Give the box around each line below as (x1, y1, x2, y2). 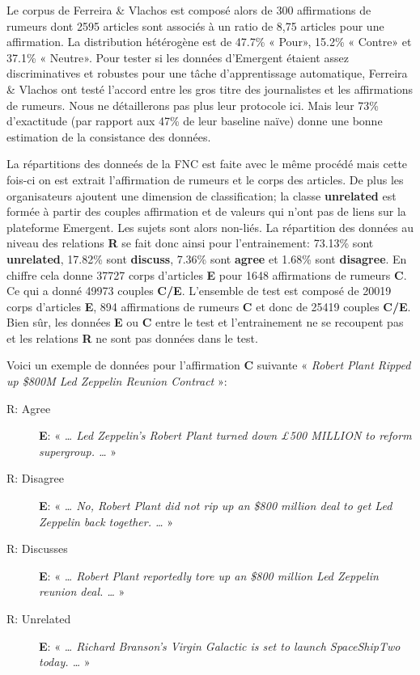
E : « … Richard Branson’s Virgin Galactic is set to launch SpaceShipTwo (39, 637, 401, 654)
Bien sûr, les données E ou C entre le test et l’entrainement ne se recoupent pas (6, 314, 404, 331)
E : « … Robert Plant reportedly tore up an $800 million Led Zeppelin (39, 567, 379, 584)
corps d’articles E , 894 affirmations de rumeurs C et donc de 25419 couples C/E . (6, 297, 411, 314)
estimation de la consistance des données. (6, 128, 211, 145)
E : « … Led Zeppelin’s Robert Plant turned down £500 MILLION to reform (39, 427, 412, 444)
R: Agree (6, 399, 51, 416)
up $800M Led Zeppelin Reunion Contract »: (6, 373, 227, 390)
